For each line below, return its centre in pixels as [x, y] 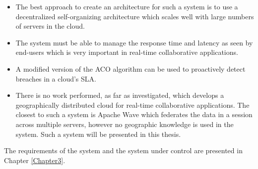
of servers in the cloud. [50, 26]
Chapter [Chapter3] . [35, 160]
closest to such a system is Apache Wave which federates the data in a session [134, 114]
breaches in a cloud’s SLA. [56, 78]
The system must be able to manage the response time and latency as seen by [134, 42]
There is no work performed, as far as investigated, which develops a [120, 95]
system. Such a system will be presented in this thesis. [98, 134]
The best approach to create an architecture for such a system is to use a [127, 6]
